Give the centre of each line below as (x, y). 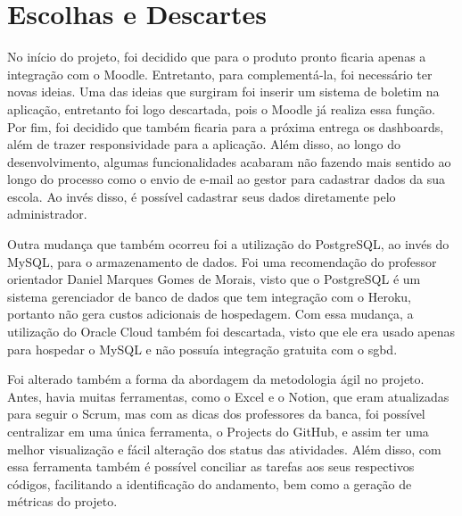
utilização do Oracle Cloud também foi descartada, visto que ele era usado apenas (231, 332)
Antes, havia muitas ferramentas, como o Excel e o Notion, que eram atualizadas (228, 396)
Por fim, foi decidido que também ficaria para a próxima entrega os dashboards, (226, 126)
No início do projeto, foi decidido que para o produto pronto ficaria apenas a (217, 57)
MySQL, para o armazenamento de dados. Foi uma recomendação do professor (222, 261)
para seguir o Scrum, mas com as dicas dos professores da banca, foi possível (216, 414)
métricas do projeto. (62, 501)
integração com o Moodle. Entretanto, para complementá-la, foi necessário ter (220, 74)
